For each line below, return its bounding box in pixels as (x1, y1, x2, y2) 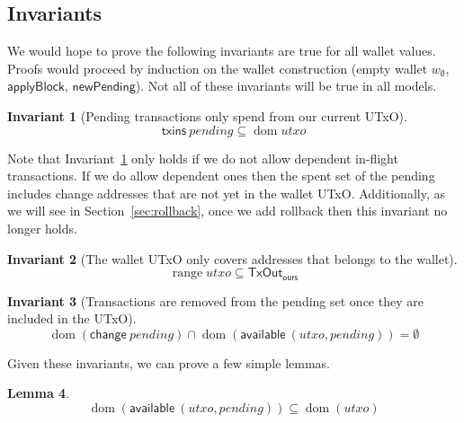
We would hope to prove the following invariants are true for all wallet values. (7, 41, 436, 60)
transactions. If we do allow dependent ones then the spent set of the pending (7, 166, 435, 185)
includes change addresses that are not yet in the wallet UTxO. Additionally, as (7, 183, 445, 202)
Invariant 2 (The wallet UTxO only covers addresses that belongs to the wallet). (7, 249, 458, 268)
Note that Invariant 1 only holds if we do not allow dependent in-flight (7, 148, 398, 167)
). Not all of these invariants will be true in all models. (135, 76, 437, 95)
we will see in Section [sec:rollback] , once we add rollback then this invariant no (7, 201, 448, 220)
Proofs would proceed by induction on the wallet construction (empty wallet (7, 58, 428, 77)
